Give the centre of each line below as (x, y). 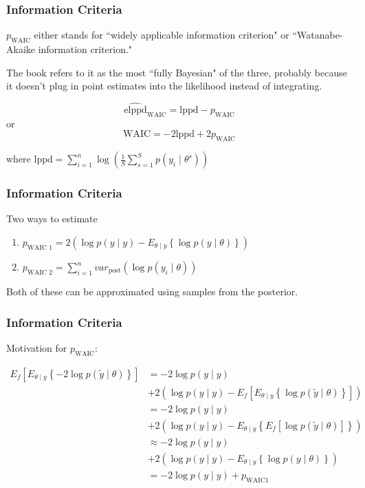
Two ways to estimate (52, 219)
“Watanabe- (318, 35)
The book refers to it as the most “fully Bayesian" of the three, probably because (177, 72)
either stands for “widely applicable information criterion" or (162, 35)
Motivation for (37, 347)
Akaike (21, 49)
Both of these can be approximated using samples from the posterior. (152, 291)
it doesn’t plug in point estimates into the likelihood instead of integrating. (164, 86)
